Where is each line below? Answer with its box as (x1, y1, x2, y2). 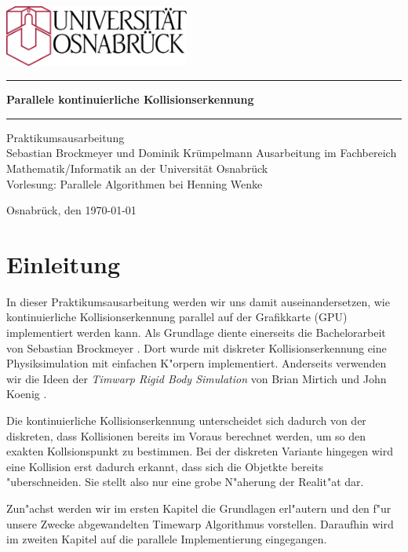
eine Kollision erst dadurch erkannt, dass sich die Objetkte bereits (6, 458, 323, 474)
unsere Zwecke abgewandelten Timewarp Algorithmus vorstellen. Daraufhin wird (6, 515, 394, 532)
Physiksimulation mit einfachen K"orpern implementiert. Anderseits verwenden (6, 355, 387, 371)
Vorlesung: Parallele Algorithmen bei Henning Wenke (6, 175, 263, 192)
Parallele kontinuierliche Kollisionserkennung (6, 91, 254, 108)
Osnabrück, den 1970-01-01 (6, 202, 137, 218)
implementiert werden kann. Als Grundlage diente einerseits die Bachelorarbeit (6, 324, 386, 341)
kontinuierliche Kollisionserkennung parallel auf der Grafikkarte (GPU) (6, 309, 348, 325)
